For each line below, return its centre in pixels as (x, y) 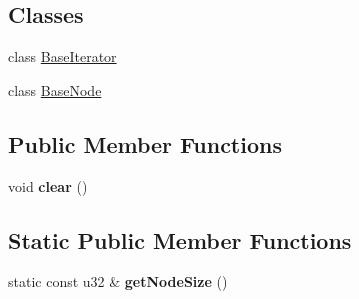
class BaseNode (55, 89)
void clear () (48, 185)
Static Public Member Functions (180, 239)
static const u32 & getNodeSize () (118, 281)
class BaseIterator (62, 56)
